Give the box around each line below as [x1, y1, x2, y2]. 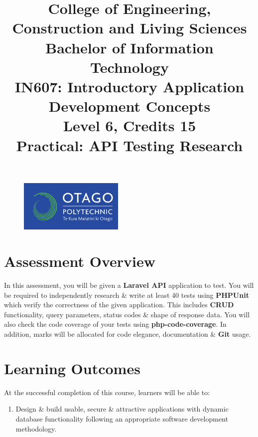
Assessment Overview [4, 251, 156, 271]
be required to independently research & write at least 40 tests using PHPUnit [4, 289, 249, 300]
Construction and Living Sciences [12, 17, 247, 38]
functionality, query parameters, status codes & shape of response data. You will [4, 309, 250, 319]
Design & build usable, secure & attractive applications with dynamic [15, 404, 229, 414]
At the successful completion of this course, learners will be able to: [4, 387, 210, 397]
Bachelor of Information [45, 37, 214, 57]
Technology [90, 56, 169, 77]
